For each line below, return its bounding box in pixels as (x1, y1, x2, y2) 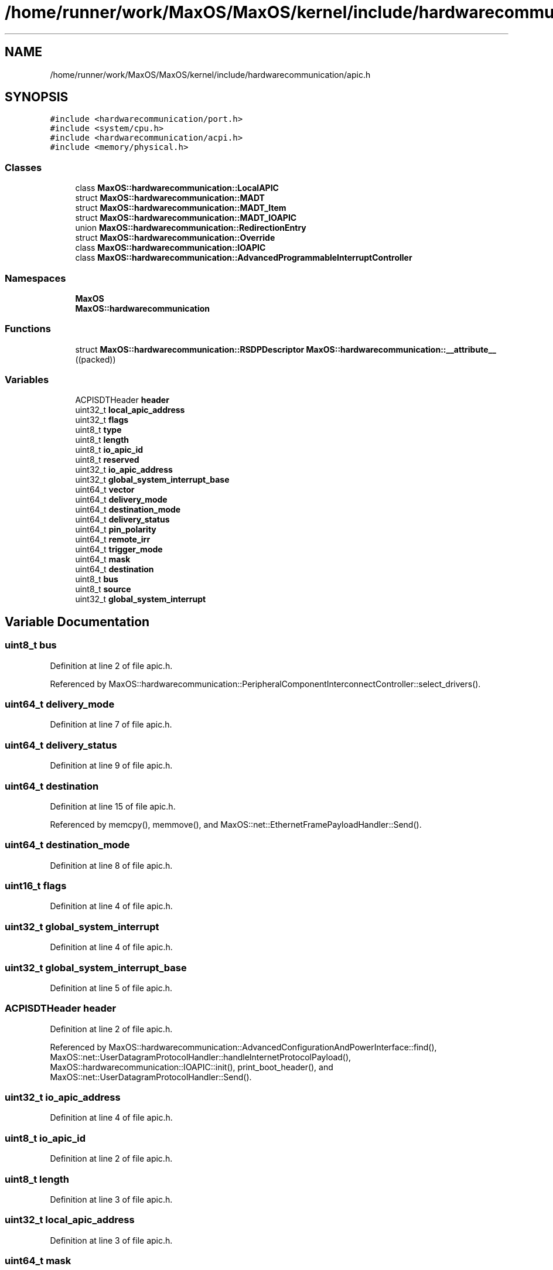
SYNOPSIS (5, 90, 69, 105)
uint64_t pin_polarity (75, 524, 156, 535)
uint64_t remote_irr (75, 534, 151, 545)
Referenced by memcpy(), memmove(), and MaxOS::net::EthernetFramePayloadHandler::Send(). (50, 819, 422, 829)
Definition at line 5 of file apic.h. (50, 982, 172, 993)
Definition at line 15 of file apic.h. (50, 801, 176, 811)
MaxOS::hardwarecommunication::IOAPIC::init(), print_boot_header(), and (50, 1061, 333, 1072)
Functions (5, 323, 51, 335)
